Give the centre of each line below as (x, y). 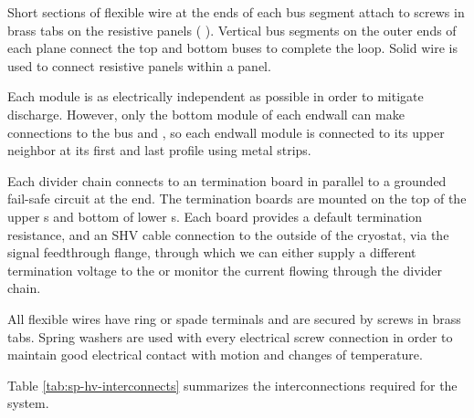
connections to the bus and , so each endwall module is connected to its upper (226, 132)
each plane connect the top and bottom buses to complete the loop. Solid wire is (232, 48)
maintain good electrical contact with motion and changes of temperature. (215, 355)
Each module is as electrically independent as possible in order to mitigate (216, 96)
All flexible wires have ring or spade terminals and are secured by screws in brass (234, 318)
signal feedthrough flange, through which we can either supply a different (212, 252)
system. (28, 403)
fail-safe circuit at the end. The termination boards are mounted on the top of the (237, 199)
